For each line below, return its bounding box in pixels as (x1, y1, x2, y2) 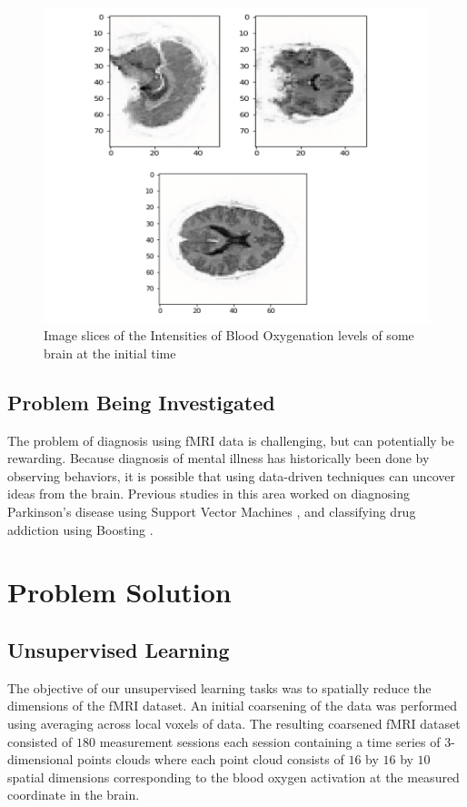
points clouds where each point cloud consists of (77, 750, 344, 769)
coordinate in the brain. (7, 785, 140, 804)
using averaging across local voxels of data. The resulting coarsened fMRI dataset (7, 713, 461, 732)
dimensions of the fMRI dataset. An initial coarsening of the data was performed (7, 696, 457, 715)
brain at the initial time (44, 343, 176, 362)
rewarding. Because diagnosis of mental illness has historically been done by (7, 449, 430, 468)
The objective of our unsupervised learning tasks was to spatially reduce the (7, 678, 432, 697)
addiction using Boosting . (7, 520, 154, 539)
